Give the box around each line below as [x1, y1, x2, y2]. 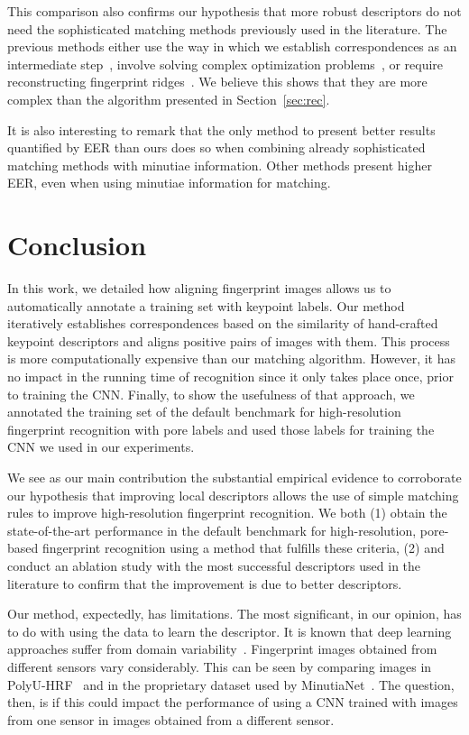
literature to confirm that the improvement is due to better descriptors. [7, 574, 402, 593]
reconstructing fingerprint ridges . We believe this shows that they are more [7, 72, 428, 91]
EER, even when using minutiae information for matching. [7, 173, 331, 192]
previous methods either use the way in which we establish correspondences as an [7, 37, 457, 56]
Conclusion [7, 226, 147, 263]
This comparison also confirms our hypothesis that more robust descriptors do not [7, 2, 462, 20]
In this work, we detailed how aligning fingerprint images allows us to [7, 279, 391, 298]
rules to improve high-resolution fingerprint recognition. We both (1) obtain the [7, 503, 447, 522]
